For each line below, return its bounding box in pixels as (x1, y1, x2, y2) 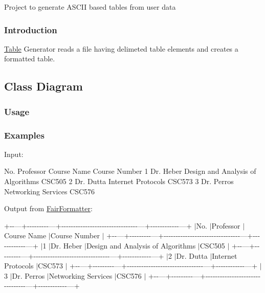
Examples (4, 128, 45, 141)
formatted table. (4, 53, 55, 64)
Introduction (4, 23, 57, 36)
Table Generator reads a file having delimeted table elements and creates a (4, 43, 238, 54)
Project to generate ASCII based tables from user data (4, 2, 176, 12)
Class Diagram (4, 78, 83, 94)
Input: (4, 148, 24, 159)
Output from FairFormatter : (4, 203, 93, 214)
